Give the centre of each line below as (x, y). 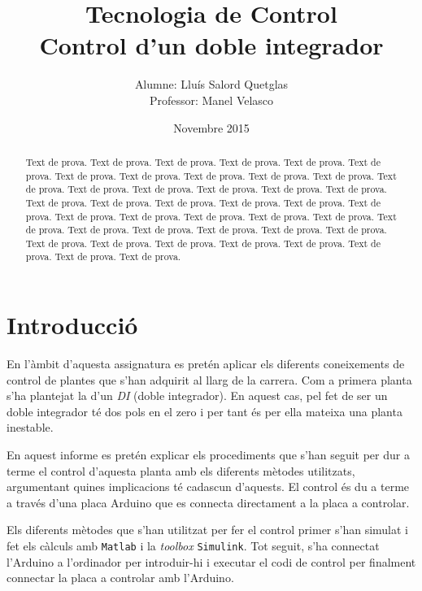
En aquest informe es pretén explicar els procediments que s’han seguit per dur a (208, 455)
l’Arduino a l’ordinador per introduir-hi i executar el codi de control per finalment (211, 561)
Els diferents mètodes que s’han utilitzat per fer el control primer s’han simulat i (208, 530)
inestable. (30, 427)
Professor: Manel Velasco (211, 100)
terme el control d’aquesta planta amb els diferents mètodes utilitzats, (181, 470)
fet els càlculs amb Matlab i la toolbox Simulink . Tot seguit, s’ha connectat (193, 546)
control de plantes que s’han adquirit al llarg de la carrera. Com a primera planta (209, 379)
